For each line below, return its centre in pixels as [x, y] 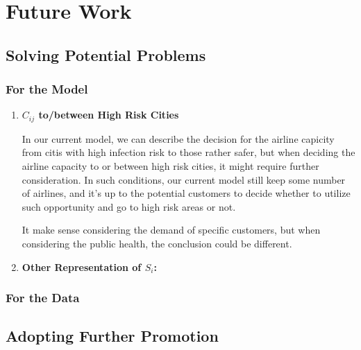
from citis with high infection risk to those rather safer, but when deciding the [188, 152]
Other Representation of [82, 266]
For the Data [43, 298]
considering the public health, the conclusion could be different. [157, 243]
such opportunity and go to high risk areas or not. [129, 206]
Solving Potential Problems [106, 54]
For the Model [47, 89]
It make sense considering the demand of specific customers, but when [171, 230]
